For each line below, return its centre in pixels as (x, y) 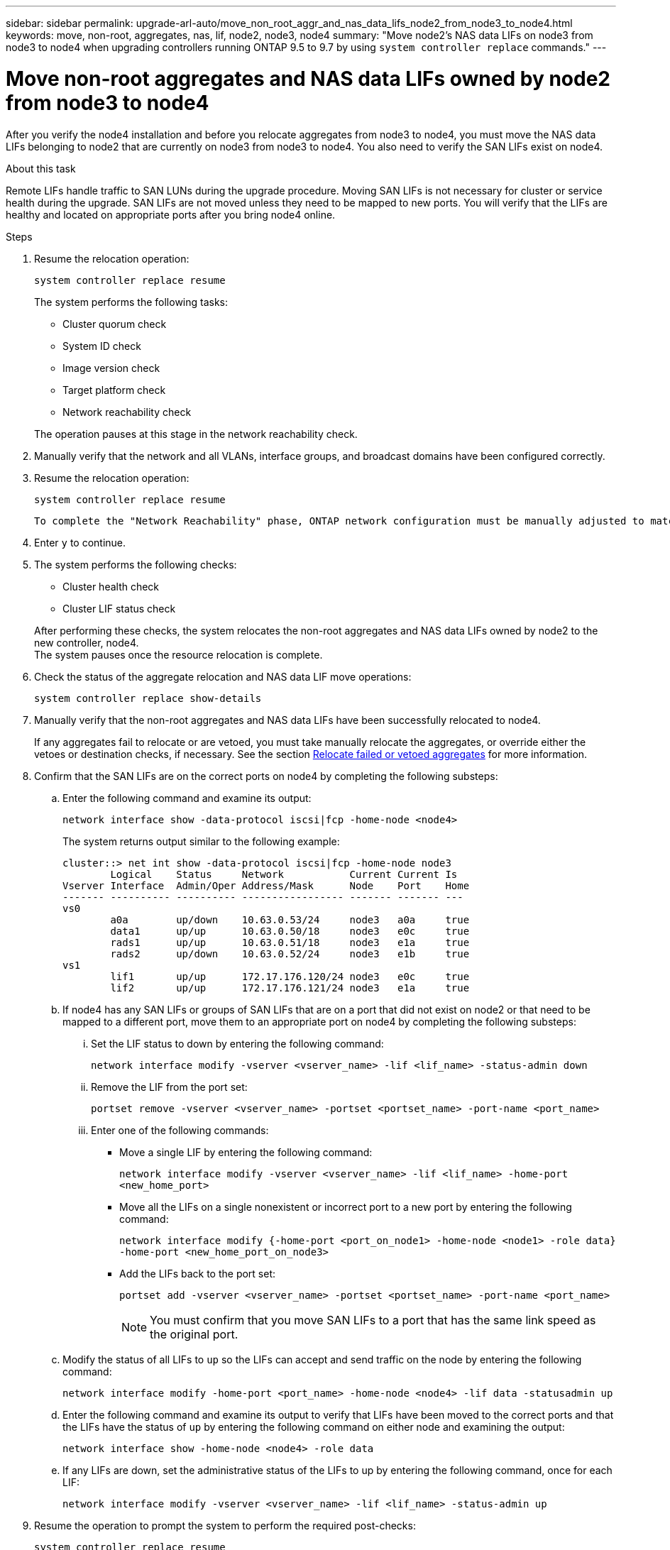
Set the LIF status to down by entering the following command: (237, 1043)
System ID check (102, 346)
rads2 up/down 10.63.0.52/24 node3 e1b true (290, 953)
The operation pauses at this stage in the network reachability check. (196, 434)
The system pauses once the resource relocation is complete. (179, 654)
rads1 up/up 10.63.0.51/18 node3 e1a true (290, 942)
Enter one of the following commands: (180, 1130)
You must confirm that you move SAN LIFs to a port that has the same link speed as (373, 1320)
